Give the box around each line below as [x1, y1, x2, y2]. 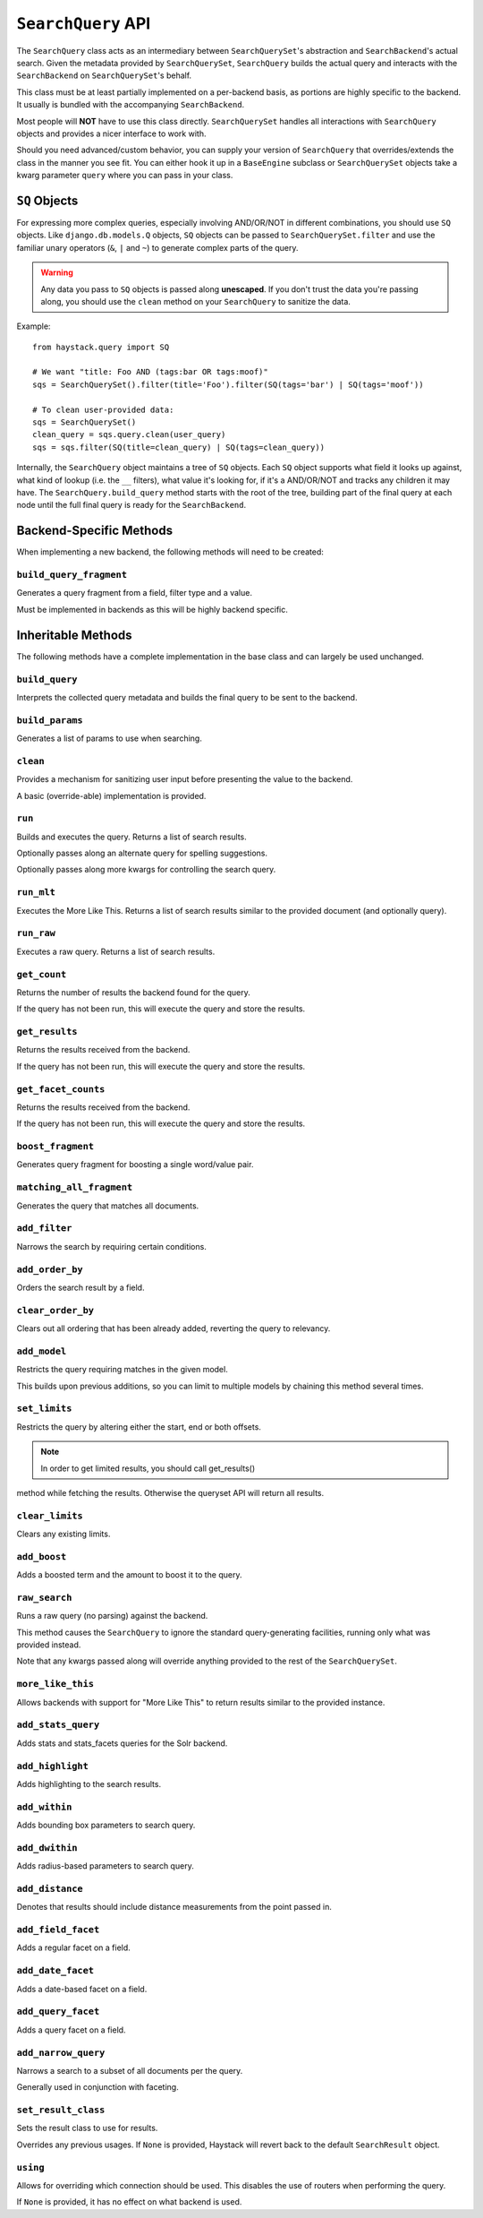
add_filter [16, 1223, 72, 1234]
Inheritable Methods [16, 627, 133, 642]
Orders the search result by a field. [16, 1282, 145, 1293]
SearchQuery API [16, 13, 151, 33]
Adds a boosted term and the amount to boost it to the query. [16, 1569, 242, 1580]
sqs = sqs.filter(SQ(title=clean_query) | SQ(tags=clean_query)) [32, 442, 326, 452]
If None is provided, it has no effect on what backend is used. [16, 2197, 242, 2207]
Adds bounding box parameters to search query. [16, 1819, 196, 1831]
